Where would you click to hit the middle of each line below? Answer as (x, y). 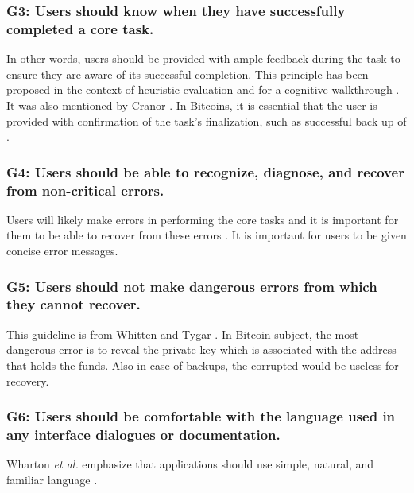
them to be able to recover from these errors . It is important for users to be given (207, 235)
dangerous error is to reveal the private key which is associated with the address (201, 349)
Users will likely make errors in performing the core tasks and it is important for (203, 219)
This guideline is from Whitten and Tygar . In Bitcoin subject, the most (183, 334)
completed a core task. (80, 28)
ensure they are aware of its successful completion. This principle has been (188, 74)
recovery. (28, 380)
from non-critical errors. (85, 190)
